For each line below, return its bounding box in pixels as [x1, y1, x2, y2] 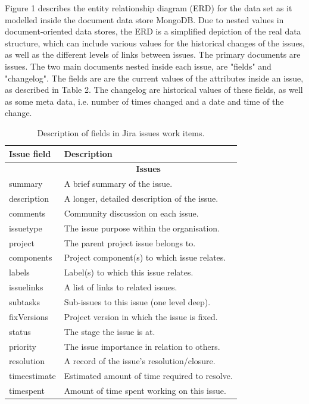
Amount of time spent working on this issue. [64, 384, 226, 397]
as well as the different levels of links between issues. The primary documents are [5, 48, 301, 61]
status [9, 325, 31, 337]
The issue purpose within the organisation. [64, 221, 220, 234]
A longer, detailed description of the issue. [64, 192, 219, 205]
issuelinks [9, 281, 43, 293]
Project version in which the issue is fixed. [64, 310, 218, 322]
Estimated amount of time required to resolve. [64, 369, 233, 382]
